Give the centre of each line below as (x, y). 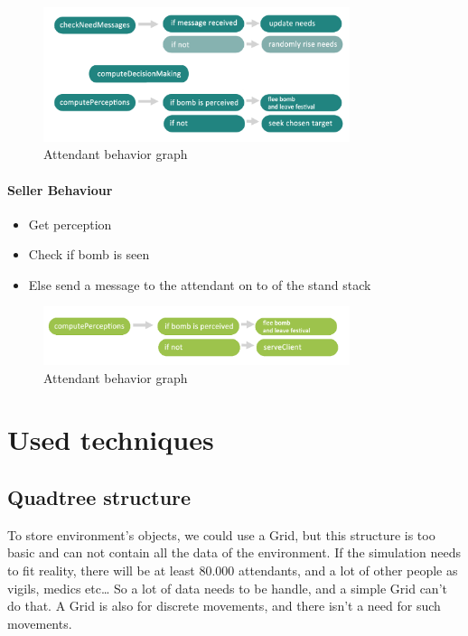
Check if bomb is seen (89, 254)
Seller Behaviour (60, 189)
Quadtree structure (99, 497)
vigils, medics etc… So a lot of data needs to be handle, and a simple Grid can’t (227, 588)
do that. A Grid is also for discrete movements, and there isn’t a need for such (224, 606)
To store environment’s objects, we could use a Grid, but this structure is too (221, 534)
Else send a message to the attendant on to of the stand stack (200, 284)
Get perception (70, 224)
